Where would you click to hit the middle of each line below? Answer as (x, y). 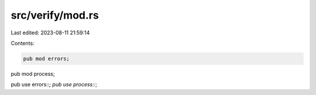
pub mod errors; (47, 59)
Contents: (23, 43)
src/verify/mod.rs (55, 15)
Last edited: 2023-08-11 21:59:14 (50, 33)
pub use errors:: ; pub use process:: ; (54, 85)
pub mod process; (33, 73)
